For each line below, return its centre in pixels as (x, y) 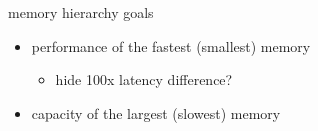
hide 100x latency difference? (144, 79)
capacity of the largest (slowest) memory (156, 112)
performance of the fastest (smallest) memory (171, 45)
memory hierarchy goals (81, 12)
